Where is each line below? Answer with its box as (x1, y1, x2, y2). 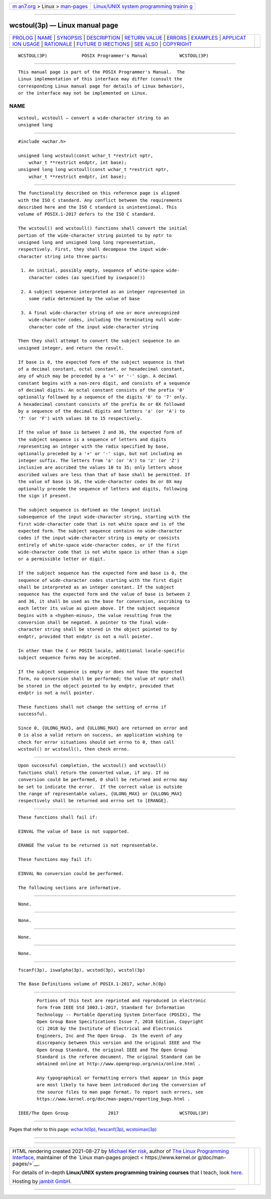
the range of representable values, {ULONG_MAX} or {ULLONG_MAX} (18, 791, 183, 797)
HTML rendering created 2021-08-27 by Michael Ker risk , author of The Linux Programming (12, 1147, 229, 1154)
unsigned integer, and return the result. (18, 345, 124, 351)
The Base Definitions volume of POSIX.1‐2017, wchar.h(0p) (18, 981, 167, 987)
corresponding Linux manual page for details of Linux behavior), (18, 83, 185, 89)
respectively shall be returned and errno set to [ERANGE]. (18, 798, 169, 804)
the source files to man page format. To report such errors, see (37, 1089, 204, 1095)
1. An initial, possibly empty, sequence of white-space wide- (21, 268, 180, 274)
